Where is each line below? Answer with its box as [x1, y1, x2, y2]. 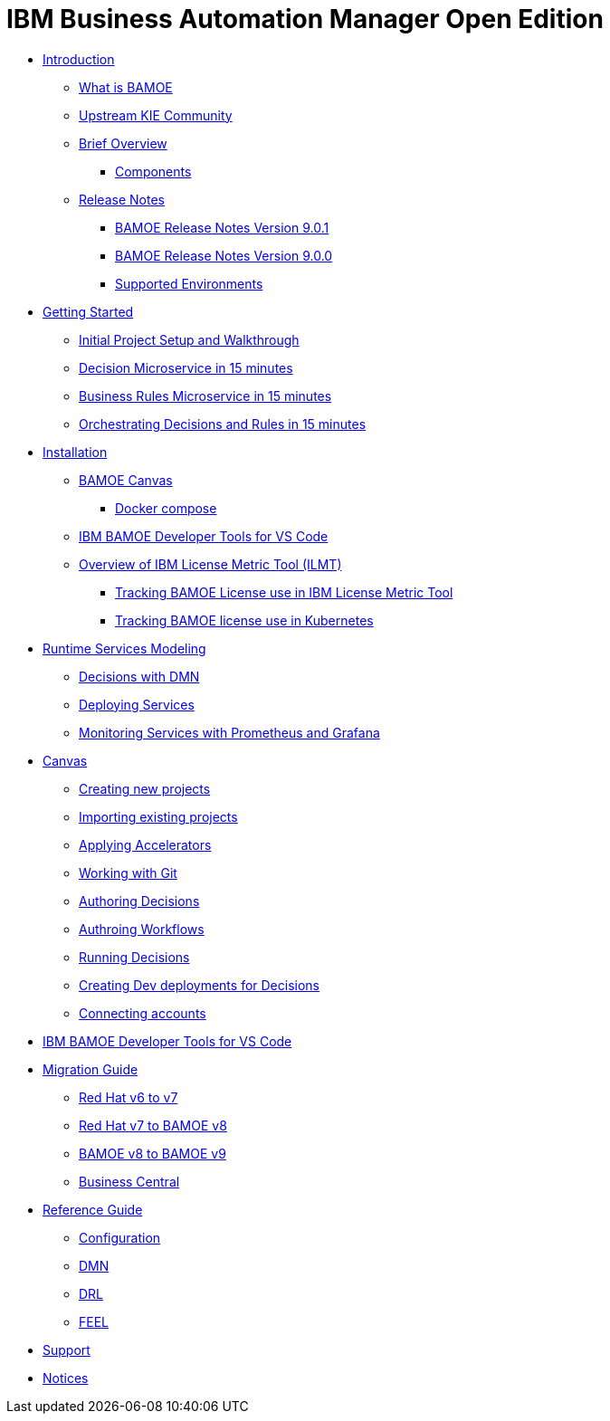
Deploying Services [79, 696, 195, 712]
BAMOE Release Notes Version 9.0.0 [115, 247, 333, 263]
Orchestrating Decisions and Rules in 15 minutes [79, 415, 367, 432]
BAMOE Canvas [79, 472, 173, 488]
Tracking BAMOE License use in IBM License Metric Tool [115, 584, 453, 600]
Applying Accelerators [79, 836, 212, 853]
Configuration [79, 1229, 161, 1245]
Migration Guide [43, 1061, 138, 1077]
